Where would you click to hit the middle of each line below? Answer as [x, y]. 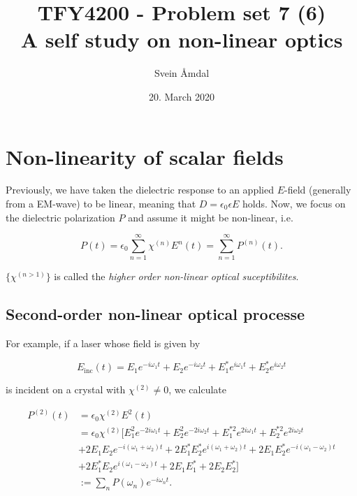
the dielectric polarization [60, 217]
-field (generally [318, 190]
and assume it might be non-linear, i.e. [211, 217]
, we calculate [198, 389]
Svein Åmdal [182, 73]
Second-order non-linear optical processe [155, 314]
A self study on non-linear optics [182, 39]
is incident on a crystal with [66, 389]
